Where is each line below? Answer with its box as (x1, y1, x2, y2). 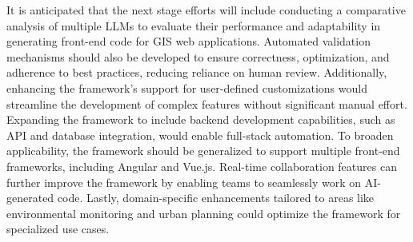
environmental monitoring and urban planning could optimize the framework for (6, 204, 401, 221)
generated (6, 189, 54, 206)
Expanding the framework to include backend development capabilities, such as (6, 111, 395, 128)
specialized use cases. (6, 220, 110, 237)
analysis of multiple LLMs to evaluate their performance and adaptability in (6, 17, 381, 34)
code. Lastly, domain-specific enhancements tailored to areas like (57, 189, 375, 206)
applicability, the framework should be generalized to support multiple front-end (6, 142, 400, 159)
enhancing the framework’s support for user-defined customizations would (6, 79, 367, 96)
